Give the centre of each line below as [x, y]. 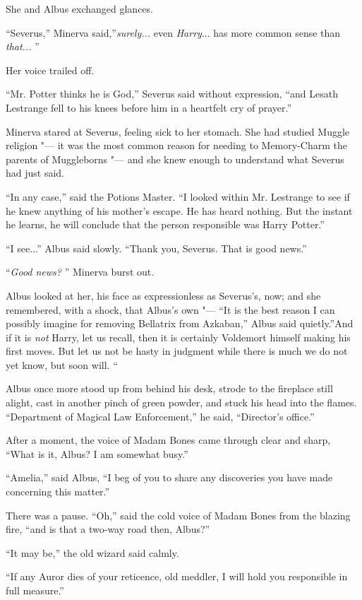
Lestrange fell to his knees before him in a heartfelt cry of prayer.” [149, 107]
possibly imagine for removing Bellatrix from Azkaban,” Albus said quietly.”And [180, 323]
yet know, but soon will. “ [62, 364]
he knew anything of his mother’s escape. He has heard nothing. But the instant [179, 210]
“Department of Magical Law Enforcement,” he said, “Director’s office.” [160, 416]
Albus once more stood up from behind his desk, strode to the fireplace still [169, 388]
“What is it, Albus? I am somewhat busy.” [97, 453]
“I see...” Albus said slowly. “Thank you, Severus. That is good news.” [156, 248]
